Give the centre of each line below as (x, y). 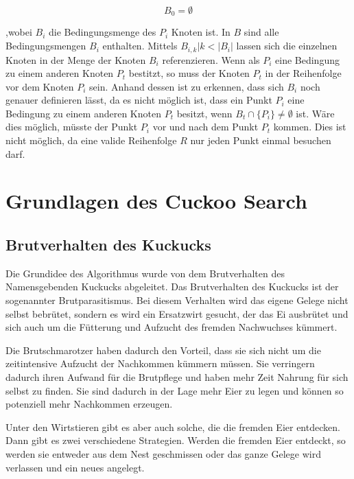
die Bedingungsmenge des (103, 32)
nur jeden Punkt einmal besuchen (261, 140)
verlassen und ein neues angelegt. (75, 467)
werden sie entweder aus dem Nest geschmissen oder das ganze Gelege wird (163, 453)
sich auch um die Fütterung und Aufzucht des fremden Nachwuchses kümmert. (172, 327)
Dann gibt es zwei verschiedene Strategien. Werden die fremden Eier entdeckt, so (176, 440)
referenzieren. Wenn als (211, 59)
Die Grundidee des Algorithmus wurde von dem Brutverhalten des (145, 273)
